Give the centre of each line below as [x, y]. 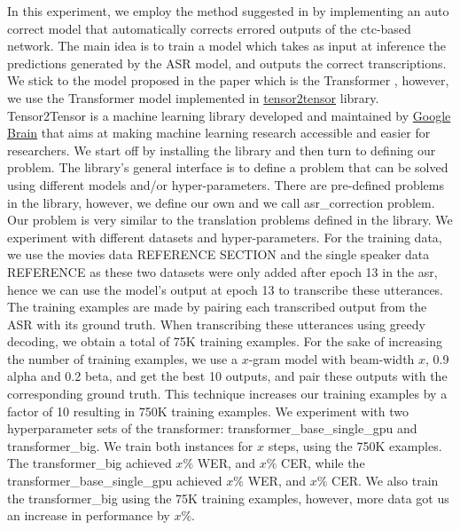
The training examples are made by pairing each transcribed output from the [217, 307]
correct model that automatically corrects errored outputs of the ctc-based [209, 28]
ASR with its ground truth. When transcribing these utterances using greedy [216, 324]
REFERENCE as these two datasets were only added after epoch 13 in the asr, [222, 271]
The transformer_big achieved [90, 463]
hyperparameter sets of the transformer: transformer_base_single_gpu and [212, 428]
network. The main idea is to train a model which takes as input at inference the [226, 46]
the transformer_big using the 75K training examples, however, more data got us [228, 498]
